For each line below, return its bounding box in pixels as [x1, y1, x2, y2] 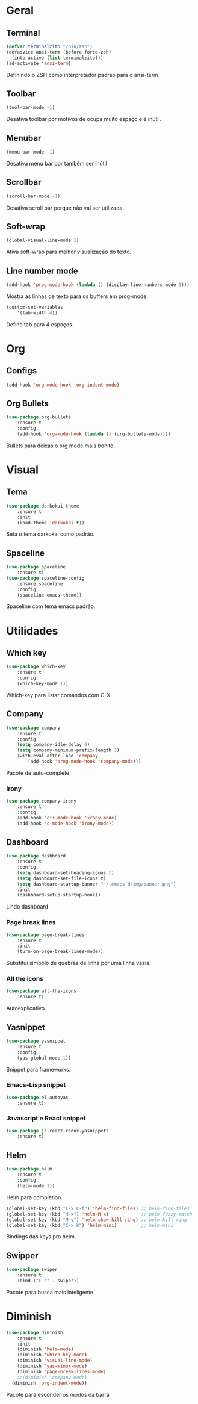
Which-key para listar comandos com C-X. [6, 691, 113, 698]
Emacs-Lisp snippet [6, 1081, 66, 1089]
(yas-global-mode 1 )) [17, 1055, 71, 1061]
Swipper [6, 1250, 39, 1261]
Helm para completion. [6, 1193, 63, 1201]
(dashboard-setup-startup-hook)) [17, 892, 101, 898]
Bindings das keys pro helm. [6, 1233, 76, 1240]
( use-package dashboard [6, 853, 66, 859]
